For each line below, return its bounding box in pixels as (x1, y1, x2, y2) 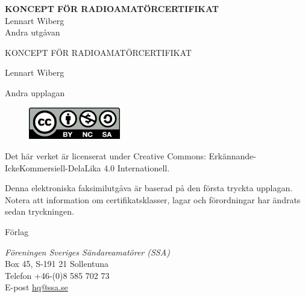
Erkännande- (209, 150, 256, 162)
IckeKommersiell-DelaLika (5, 161, 101, 174)
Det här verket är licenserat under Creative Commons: (5, 150, 206, 162)
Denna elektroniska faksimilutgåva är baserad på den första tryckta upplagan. (5, 182, 293, 194)
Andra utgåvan (5, 26, 60, 38)
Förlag (5, 225, 29, 238)
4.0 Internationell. (104, 161, 170, 174)
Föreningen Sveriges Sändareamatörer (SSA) (5, 245, 170, 258)
